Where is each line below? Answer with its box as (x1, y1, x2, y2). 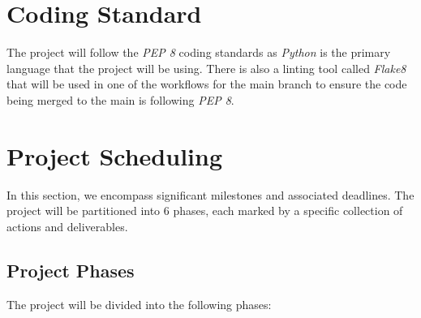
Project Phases (6, 257, 135, 282)
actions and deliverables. (6, 217, 128, 234)
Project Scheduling (6, 139, 223, 172)
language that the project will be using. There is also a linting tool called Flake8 (6, 59, 406, 76)
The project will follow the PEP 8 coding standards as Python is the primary (6, 44, 391, 61)
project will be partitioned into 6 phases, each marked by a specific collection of (6, 202, 403, 219)
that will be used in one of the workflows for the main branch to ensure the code (6, 75, 407, 92)
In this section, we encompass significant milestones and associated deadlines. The (6, 186, 415, 203)
